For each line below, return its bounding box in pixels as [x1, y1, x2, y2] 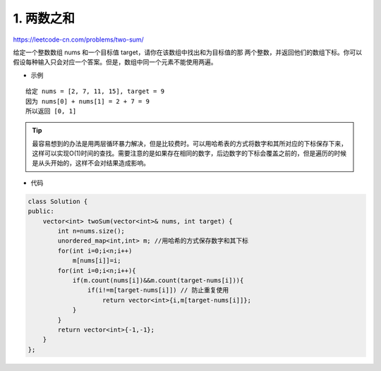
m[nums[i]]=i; [72, 257, 121, 264]
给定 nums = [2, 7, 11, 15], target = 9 [25, 87, 165, 95]
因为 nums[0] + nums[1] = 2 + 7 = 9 [25, 97, 150, 105]
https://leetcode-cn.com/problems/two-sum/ [13, 35, 144, 44]
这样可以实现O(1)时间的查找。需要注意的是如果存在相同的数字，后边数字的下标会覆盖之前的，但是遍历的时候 [32, 149, 347, 158]
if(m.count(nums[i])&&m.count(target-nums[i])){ [72, 276, 244, 284]
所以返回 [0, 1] [25, 107, 77, 115]
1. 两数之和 [13, 11, 75, 26]
